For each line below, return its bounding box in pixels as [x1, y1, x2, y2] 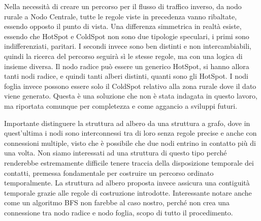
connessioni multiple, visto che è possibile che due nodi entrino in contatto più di [4, 137, 256, 148]
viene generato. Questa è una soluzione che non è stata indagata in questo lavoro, [4, 90, 257, 101]
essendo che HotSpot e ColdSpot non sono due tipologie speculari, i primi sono [4, 30, 249, 41]
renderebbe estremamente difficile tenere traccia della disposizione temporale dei [4, 157, 254, 168]
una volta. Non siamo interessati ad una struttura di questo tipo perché [4, 147, 227, 158]
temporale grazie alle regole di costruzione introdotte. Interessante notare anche [4, 187, 252, 198]
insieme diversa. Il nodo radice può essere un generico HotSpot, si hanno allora [4, 60, 249, 71]
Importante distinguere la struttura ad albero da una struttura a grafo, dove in [4, 117, 250, 128]
